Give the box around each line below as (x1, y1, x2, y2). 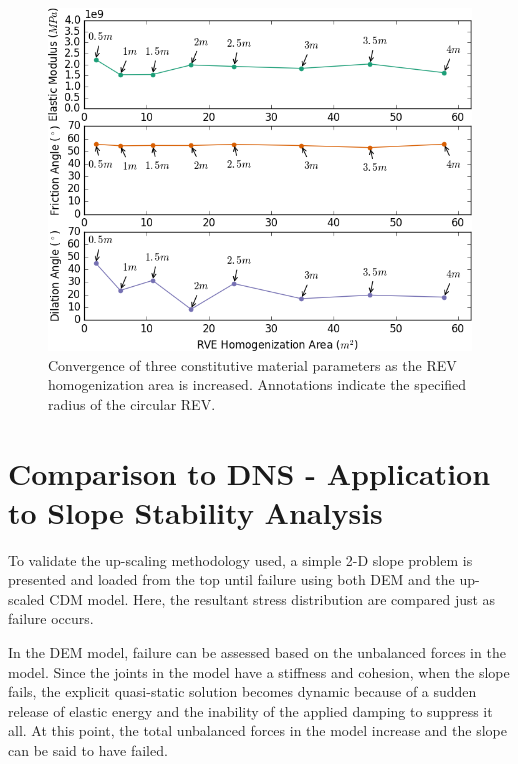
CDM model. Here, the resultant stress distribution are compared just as (49, 588, 496, 609)
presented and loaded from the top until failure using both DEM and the (8, 569, 455, 590)
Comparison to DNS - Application (8, 452, 491, 493)
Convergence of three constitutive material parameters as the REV (48, 354, 457, 375)
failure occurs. (8, 608, 94, 629)
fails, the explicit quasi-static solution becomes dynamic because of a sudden (8, 681, 477, 702)
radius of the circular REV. (48, 393, 216, 414)
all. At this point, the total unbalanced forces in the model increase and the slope (8, 720, 507, 741)
